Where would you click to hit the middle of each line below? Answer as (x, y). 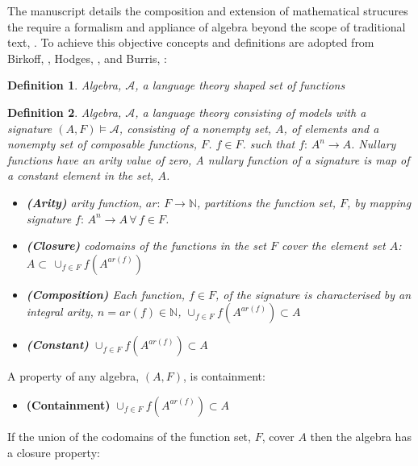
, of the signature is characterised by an (313, 294)
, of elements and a (331, 128)
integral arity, (60, 312)
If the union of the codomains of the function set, (129, 436)
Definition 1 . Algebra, (65, 85)
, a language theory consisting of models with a (251, 112)
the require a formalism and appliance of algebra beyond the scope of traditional (207, 26)
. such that (269, 144)
